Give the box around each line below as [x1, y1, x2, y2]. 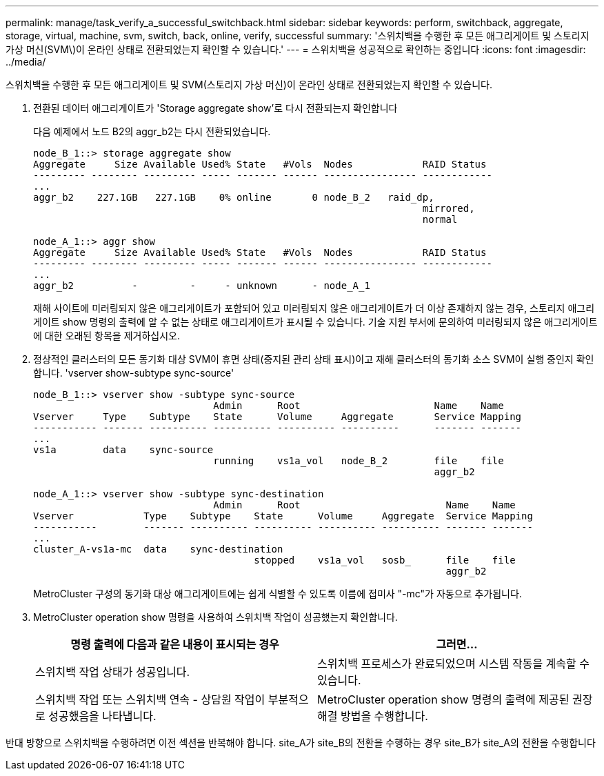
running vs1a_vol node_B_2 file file [213, 455, 504, 466]
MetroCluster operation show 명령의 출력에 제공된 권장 [317, 693, 593, 706]
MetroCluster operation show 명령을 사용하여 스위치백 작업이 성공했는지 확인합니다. [33, 611, 398, 623]
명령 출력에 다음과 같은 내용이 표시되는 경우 [70, 637, 279, 651]
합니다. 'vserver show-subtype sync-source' [33, 367, 234, 379]
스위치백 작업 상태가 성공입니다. [35, 665, 190, 679]
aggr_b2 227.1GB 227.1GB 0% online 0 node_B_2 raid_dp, [33, 192, 434, 203]
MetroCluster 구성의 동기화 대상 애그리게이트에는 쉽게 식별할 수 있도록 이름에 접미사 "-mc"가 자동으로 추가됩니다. [33, 588, 522, 599]
